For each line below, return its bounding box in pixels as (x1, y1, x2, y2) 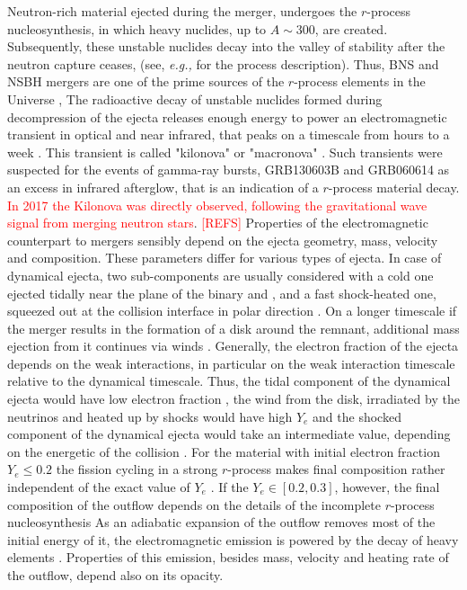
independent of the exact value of (7, 478, 190, 496)
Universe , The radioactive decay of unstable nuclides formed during (7, 89, 383, 108)
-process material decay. (328, 177, 460, 196)
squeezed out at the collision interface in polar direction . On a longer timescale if (7, 301, 457, 320)
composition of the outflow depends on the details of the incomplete (7, 495, 381, 514)
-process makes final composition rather (227, 460, 445, 478)
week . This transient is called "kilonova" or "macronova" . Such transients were (7, 142, 443, 161)
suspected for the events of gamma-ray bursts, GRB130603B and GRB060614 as (7, 160, 450, 179)
